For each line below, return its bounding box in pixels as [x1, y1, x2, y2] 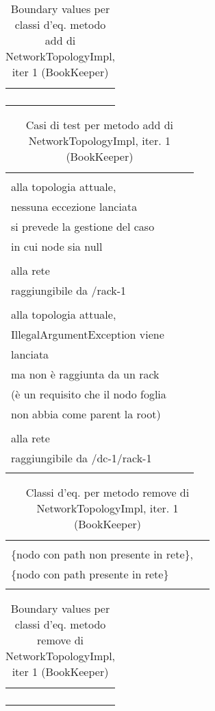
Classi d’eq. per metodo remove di [25, 484, 190, 500]
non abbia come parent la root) [11, 406, 161, 422]
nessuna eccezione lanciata [11, 199, 138, 214]
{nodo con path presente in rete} [11, 566, 169, 582]
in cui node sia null [11, 238, 103, 254]
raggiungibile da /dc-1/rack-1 [11, 450, 152, 466]
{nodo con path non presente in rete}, [11, 546, 193, 562]
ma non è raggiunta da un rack [11, 366, 160, 382]
